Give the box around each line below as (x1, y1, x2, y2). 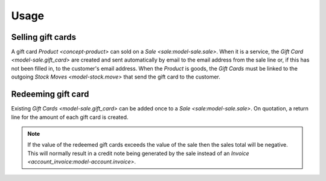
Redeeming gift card (11, 89, 89, 100)
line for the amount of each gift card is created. (11, 113, 129, 121)
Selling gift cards (11, 32, 77, 42)
